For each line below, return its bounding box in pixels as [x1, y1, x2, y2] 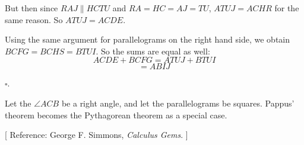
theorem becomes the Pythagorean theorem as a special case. [5, 108, 227, 121]
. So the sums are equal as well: [96, 44, 210, 57]
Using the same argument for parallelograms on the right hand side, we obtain [5, 33, 290, 46]
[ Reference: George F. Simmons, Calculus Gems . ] [5, 128, 188, 141]
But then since [5, 2, 58, 14]
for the [274, 2, 299, 14]
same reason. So [5, 13, 63, 25]
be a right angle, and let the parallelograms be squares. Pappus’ [61, 96, 294, 109]
